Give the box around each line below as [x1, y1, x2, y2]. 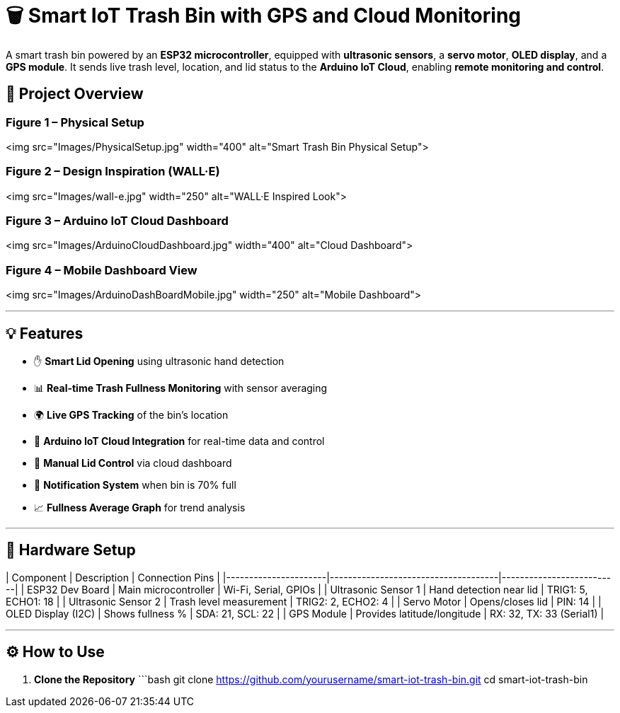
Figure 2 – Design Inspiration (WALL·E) [6, 164, 220, 179]
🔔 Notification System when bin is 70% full [34, 479, 236, 492]
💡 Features [6, 324, 84, 342]
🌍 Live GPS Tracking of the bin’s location [34, 409, 229, 422]
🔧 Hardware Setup [6, 541, 136, 560]
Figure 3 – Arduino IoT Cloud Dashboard [6, 214, 229, 228]
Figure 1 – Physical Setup [6, 115, 144, 129]
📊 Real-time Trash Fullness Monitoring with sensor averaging [34, 382, 328, 395]
